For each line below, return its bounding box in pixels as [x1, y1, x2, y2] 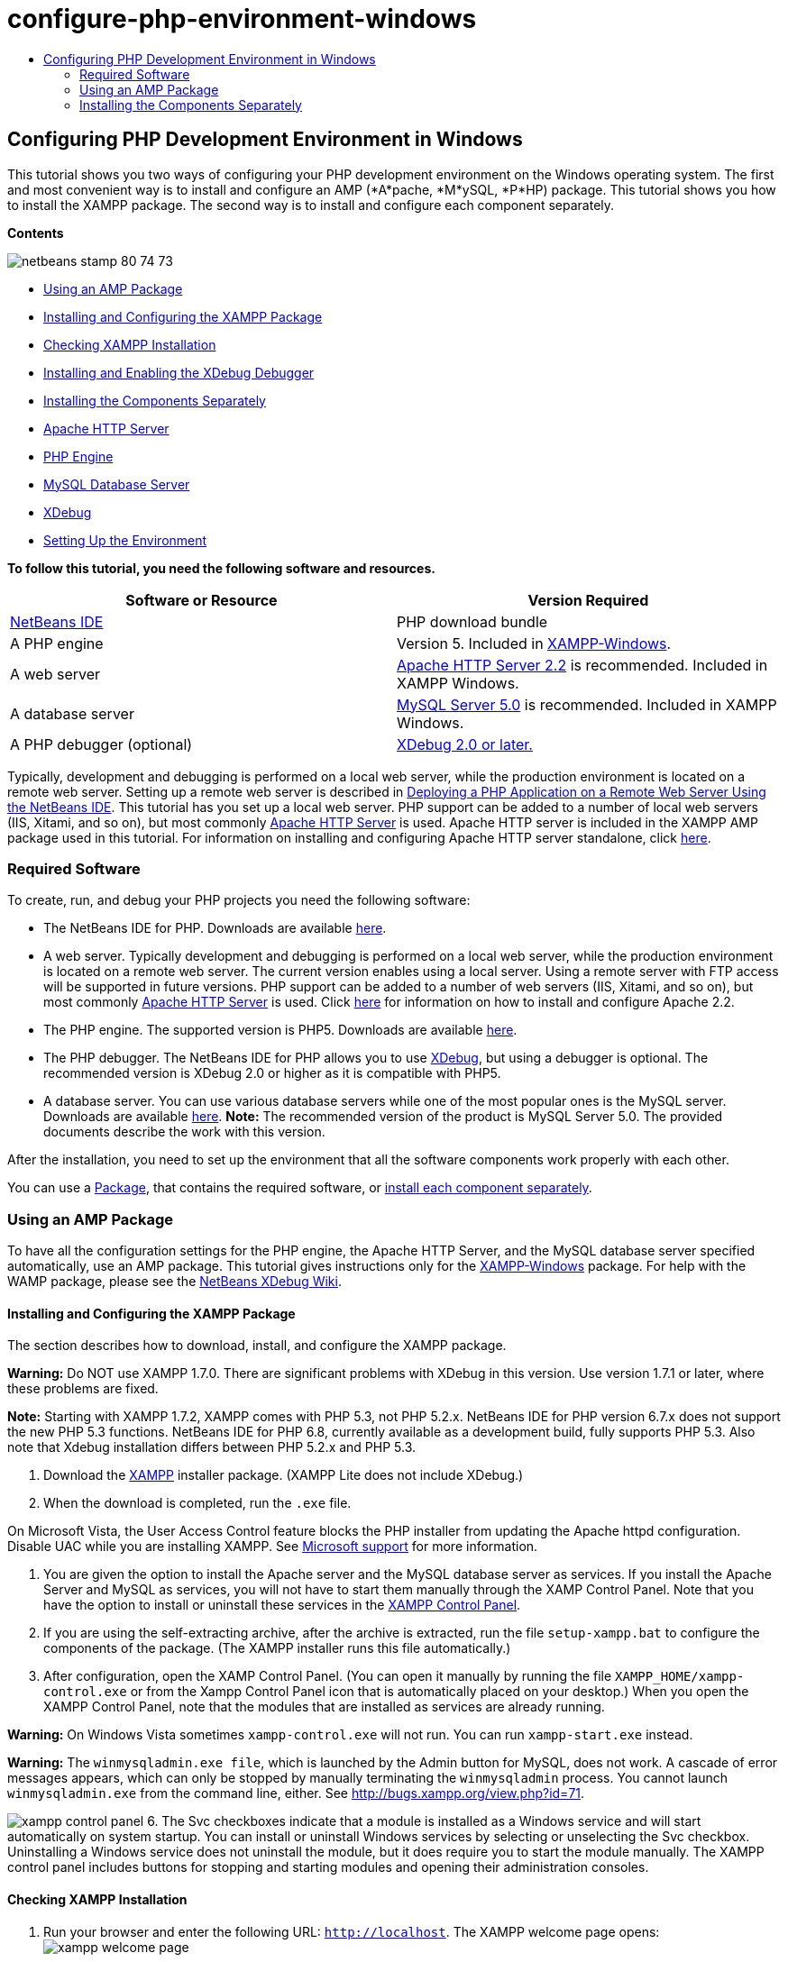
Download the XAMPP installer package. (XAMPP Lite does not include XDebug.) [43, 1467, 524, 1483]
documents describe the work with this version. [43, 1124, 325, 1140]
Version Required [527, 590, 649, 609]
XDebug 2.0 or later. [397, 735, 533, 753]
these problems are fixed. [7, 1381, 159, 1397]
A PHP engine [10, 634, 104, 652]
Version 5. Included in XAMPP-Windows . [397, 634, 672, 652]
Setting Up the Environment [43, 532, 207, 548]
